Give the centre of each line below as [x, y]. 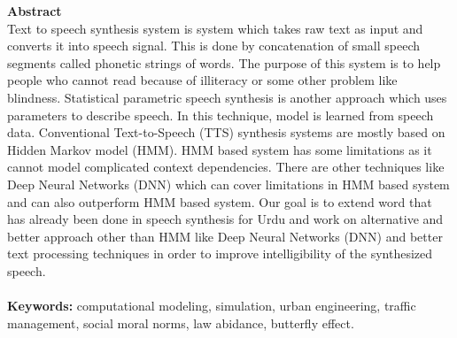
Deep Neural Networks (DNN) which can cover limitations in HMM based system [228, 184]
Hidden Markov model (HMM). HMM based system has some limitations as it [220, 149]
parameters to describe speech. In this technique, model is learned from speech [221, 115]
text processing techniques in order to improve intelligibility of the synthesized [220, 253]
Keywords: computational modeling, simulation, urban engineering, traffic [212, 306]
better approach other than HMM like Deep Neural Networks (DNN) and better [225, 236]
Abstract [35, 11]
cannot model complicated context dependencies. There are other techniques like [226, 167]
